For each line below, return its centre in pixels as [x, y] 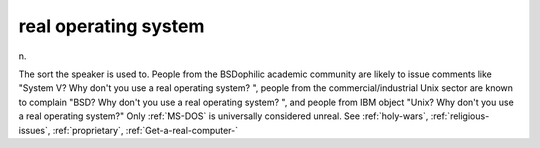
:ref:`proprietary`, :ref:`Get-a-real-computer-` [145, 130]
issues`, [34, 130]
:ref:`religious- [460, 116]
